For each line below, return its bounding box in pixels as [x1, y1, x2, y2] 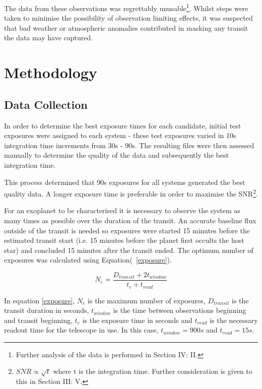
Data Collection [4, 96, 88, 112]
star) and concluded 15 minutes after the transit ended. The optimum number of [4, 244, 253, 255]
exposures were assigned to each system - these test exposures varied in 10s [4, 130, 236, 141]
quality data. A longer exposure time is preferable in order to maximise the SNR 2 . [4, 187, 258, 199]
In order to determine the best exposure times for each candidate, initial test [4, 120, 241, 131]
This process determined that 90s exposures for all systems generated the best [4, 176, 245, 187]
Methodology [4, 62, 97, 83]
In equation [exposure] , [4, 295, 75, 305]
